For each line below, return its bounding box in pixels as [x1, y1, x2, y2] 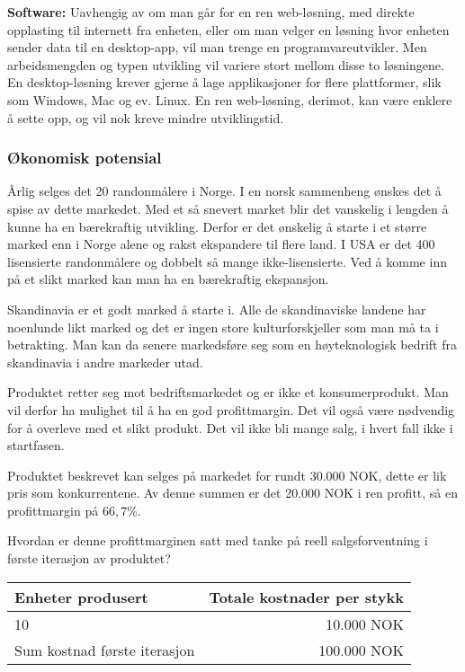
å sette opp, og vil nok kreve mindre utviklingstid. [7, 108, 284, 127]
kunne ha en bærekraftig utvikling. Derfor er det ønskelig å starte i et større [7, 217, 427, 235]
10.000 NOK [326, 613, 404, 634]
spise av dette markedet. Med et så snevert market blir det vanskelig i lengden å [7, 199, 449, 217]
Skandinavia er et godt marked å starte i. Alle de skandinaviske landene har [7, 299, 426, 318]
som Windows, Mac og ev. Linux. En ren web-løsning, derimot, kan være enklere [7, 90, 452, 109]
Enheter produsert [14, 586, 148, 607]
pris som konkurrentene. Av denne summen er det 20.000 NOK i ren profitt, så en [7, 483, 459, 502]
